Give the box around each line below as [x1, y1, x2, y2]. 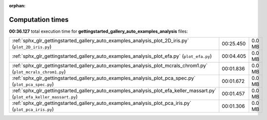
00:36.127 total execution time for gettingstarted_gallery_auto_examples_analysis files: [9, 28, 188, 34]
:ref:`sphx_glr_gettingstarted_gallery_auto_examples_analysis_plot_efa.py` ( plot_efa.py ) [12, 53, 212, 60]
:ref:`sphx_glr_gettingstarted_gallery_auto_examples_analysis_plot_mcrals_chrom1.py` [12, 62, 208, 69]
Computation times [9, 15, 69, 24]
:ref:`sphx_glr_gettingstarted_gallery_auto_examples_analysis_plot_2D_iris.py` [12, 37, 190, 44]
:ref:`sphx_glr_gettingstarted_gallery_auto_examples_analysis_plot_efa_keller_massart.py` [12, 87, 217, 94]
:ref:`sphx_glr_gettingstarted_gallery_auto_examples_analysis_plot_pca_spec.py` [12, 75, 196, 81]
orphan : [9, 3, 26, 8]
